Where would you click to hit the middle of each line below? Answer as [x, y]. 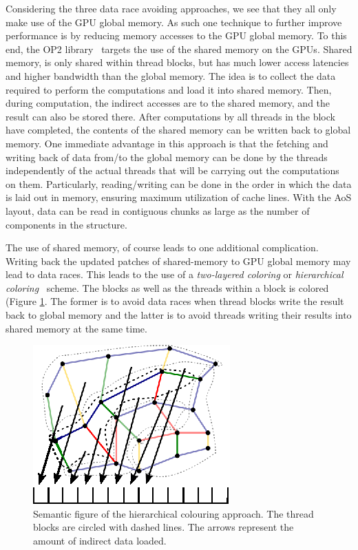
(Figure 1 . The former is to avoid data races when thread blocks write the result [175, 301]
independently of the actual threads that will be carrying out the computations [172, 170]
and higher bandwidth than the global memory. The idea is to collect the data [171, 75]
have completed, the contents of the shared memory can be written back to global [178, 130]
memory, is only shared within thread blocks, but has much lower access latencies [177, 62]
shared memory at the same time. [76, 328]
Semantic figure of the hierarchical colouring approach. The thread [173, 513]
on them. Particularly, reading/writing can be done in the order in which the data [179, 183]
